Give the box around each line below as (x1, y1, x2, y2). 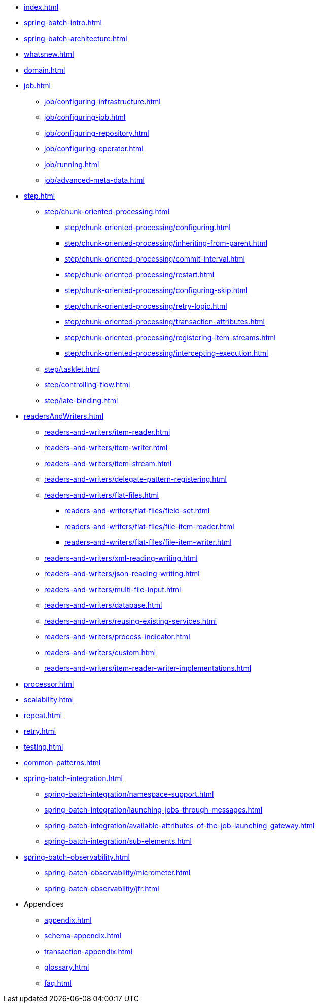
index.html (24, 3, 59, 11)
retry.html (24, 727, 56, 735)
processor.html (24, 679, 74, 688)
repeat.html (24, 711, 62, 720)
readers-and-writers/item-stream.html (44, 459, 172, 468)
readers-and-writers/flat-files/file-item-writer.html (64, 538, 232, 546)
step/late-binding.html (44, 396, 118, 405)
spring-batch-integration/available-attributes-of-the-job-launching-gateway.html (44, 821, 315, 830)
